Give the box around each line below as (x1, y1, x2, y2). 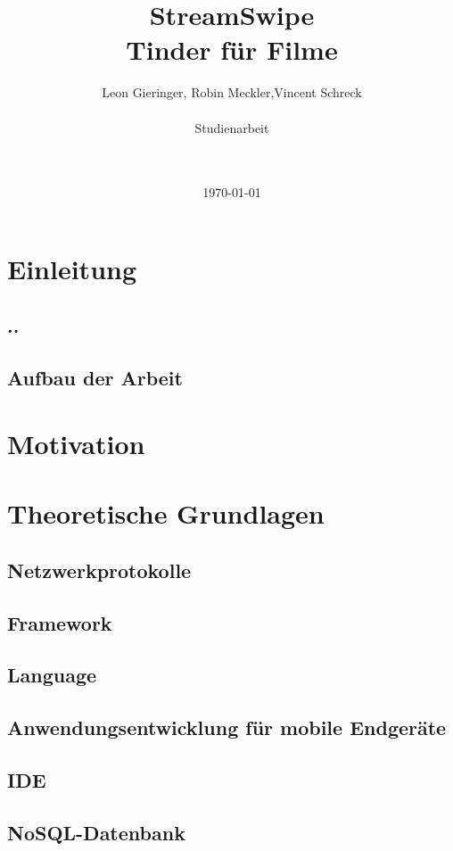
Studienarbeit (194, 118, 269, 136)
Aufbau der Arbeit (7, 364, 183, 392)
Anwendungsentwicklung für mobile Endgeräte (7, 714, 447, 741)
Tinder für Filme (126, 31, 338, 68)
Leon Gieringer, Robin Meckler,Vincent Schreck (102, 83, 362, 102)
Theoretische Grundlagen (7, 495, 325, 532)
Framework (7, 608, 112, 636)
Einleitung (7, 250, 137, 286)
